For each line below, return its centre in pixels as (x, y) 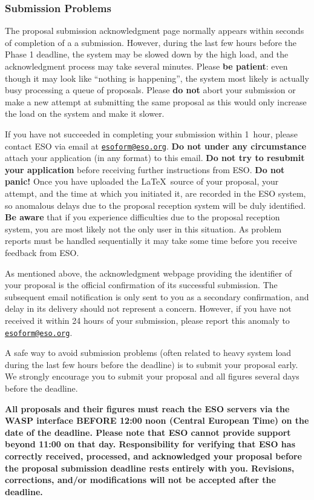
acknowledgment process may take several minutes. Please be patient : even (146, 66)
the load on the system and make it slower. (85, 113)
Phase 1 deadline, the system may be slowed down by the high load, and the (147, 54)
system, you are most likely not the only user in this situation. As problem (143, 229)
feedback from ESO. (42, 252)
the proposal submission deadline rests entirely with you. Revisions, (150, 468)
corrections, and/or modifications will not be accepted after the (140, 480)
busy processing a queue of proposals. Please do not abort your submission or (150, 90)
